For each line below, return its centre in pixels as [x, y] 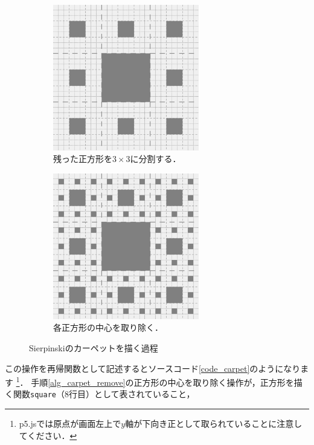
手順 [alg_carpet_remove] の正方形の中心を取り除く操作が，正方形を [162, 382]
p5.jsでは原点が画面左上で [70, 424]
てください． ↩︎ [48, 435]
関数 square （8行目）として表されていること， [104, 394]
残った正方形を [83, 159]
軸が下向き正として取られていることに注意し [214, 424]
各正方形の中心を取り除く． [108, 327]
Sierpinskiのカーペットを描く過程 [94, 347]
